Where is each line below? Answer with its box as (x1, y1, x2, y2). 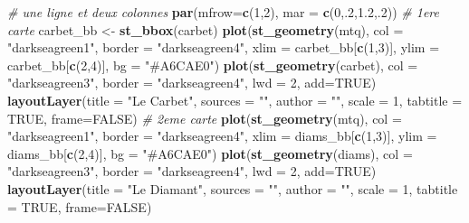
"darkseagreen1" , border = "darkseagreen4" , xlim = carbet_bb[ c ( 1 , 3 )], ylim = (7, 38, 440, 57)
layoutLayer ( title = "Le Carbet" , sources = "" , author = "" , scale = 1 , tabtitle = (7, 90, 463, 109)
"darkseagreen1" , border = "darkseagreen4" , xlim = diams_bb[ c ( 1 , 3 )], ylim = (7, 126, 437, 145)
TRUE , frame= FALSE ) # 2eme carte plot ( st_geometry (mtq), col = (7, 108, 402, 127)
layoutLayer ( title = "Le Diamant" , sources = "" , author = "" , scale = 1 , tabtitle (7, 179, 458, 198)
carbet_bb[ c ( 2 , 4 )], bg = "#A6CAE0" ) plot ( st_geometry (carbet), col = (7, 55, 418, 74)
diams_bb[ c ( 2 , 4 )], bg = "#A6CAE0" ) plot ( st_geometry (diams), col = (7, 144, 413, 163)
